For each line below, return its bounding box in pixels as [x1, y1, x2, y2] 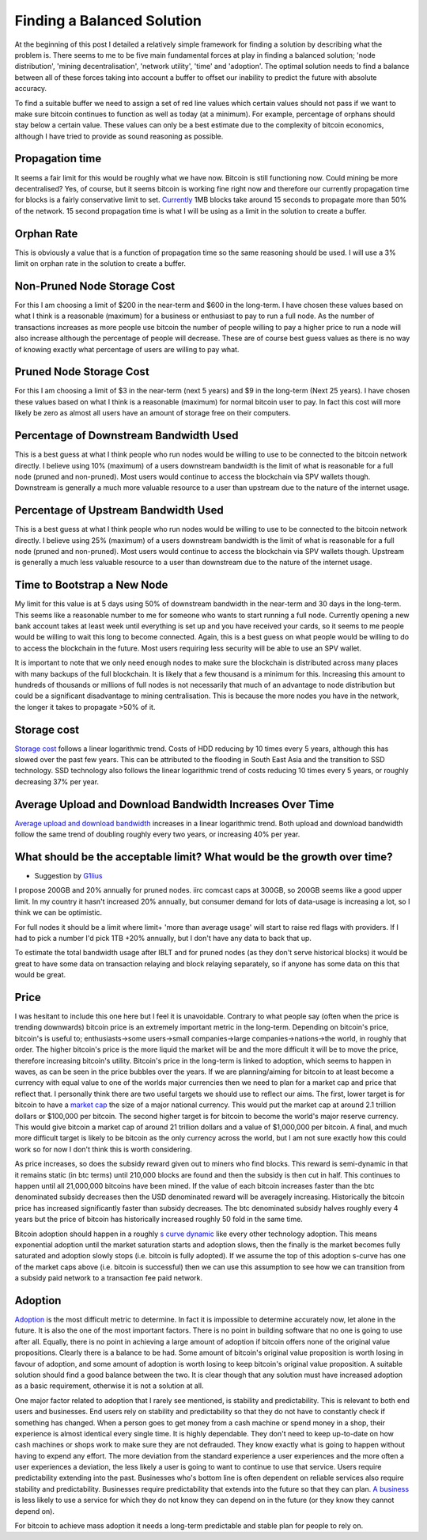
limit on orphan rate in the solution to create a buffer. [14, 259, 186, 268]
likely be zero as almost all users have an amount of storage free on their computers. [14, 408, 291, 418]
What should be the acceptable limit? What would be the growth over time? [14, 850, 393, 863]
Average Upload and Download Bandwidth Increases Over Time [14, 798, 334, 811]
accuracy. [14, 84, 47, 93]
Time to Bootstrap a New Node [14, 578, 168, 592]
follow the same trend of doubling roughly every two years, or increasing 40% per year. [14, 829, 300, 839]
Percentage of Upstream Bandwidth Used [14, 503, 225, 518]
